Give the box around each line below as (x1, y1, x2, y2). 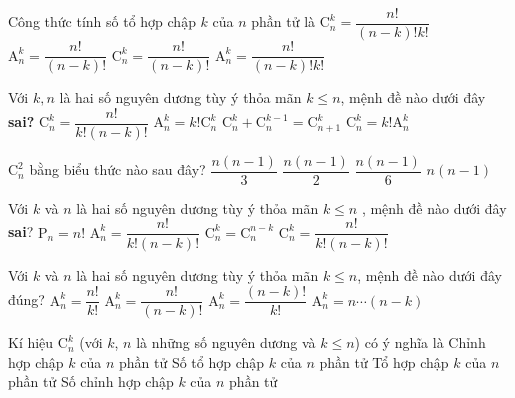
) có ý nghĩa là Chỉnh (354, 332, 486, 353)
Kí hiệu (8, 332, 54, 353)
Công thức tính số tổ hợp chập (8, 11, 196, 32)
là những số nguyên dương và (136, 332, 316, 353)
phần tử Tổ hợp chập (319, 351, 449, 372)
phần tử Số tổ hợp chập (118, 351, 265, 372)
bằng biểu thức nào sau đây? (29, 159, 206, 180)
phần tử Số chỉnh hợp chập (8, 371, 174, 392)
